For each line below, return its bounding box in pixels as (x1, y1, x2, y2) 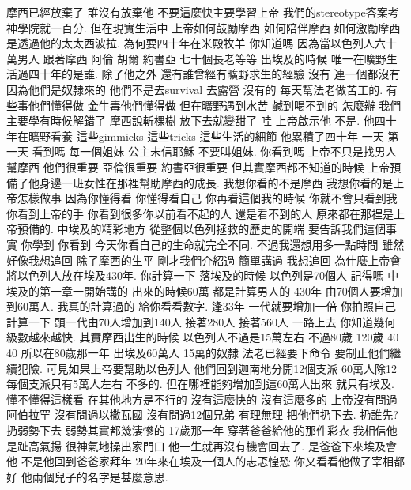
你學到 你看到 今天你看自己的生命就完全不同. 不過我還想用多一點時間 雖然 (21, 236, 405, 252)
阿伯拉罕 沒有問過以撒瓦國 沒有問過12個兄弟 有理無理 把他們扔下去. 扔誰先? (6, 406, 398, 423)
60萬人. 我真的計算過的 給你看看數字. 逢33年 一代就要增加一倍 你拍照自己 (17, 298, 397, 315)
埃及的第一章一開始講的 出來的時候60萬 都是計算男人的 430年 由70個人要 (6, 282, 381, 299)
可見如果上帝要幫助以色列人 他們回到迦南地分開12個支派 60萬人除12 (46, 360, 397, 376)
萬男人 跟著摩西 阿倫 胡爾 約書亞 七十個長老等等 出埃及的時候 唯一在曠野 (6, 50, 386, 66)
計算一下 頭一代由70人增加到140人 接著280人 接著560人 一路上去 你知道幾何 (6, 313, 396, 330)
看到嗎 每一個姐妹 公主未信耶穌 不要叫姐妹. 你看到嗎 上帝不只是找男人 (32, 143, 397, 160)
